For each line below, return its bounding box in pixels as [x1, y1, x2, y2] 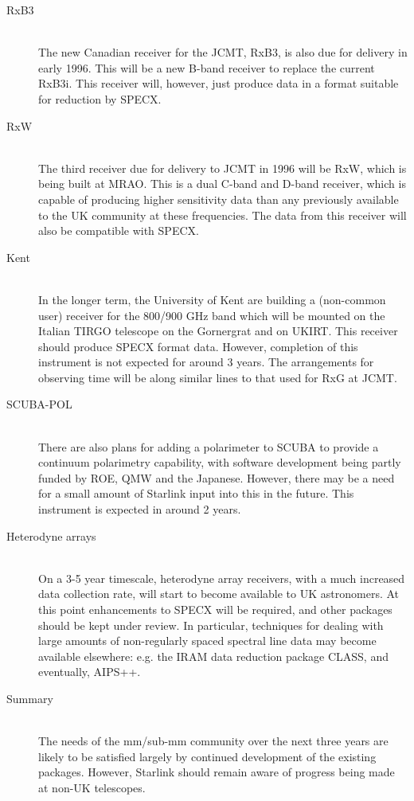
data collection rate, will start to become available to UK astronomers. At [38, 585, 400, 602]
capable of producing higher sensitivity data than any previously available [38, 190, 399, 207]
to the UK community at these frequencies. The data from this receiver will [38, 206, 407, 223]
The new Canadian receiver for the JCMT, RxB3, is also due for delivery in [38, 44, 408, 61]
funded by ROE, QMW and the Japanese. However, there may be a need [38, 469, 395, 486]
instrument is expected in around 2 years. [38, 501, 241, 518]
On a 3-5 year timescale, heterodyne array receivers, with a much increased [38, 569, 405, 586]
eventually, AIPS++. [38, 663, 141, 680]
